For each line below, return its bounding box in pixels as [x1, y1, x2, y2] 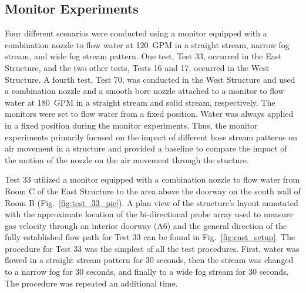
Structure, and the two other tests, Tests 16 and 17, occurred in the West [5, 61, 270, 73]
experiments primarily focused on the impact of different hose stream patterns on [5, 130, 297, 143]
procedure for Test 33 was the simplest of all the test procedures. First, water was [5, 242, 300, 254]
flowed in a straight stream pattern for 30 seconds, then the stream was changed [5, 254, 294, 266]
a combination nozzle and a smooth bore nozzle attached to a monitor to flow [5, 85, 284, 97]
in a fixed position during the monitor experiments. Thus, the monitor [5, 119, 258, 131]
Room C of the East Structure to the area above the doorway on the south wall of [5, 184, 301, 197]
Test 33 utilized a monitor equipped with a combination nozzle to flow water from [5, 173, 300, 186]
